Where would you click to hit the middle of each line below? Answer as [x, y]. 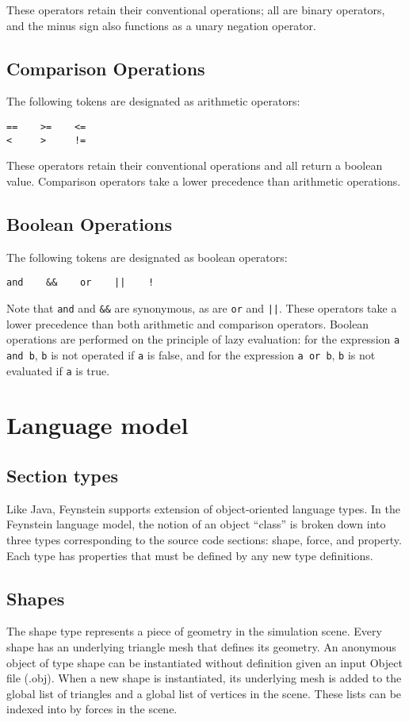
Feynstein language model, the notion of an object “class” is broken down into [196, 524]
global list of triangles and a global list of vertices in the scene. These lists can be [204, 693]
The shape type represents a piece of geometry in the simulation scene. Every [194, 631]
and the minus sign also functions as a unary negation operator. [161, 25]
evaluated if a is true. [58, 370]
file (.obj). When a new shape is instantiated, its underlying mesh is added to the [204, 678]
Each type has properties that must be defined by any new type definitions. [190, 555]
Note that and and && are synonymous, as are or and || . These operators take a [202, 307]
